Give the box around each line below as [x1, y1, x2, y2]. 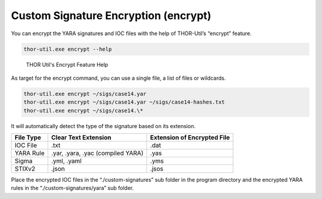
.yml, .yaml [51, 157, 82, 165]
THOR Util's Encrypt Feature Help [26, 61, 109, 68]
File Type [14, 133, 42, 142]
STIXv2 [14, 164, 36, 173]
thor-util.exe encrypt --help [23, 45, 112, 52]
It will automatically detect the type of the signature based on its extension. [11, 122, 196, 129]
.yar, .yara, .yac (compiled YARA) [51, 149, 144, 157]
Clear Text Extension [51, 133, 112, 142]
